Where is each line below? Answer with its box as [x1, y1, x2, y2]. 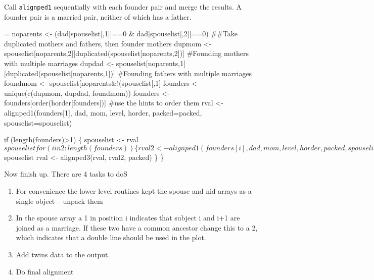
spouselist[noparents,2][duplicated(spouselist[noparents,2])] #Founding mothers [4, 48, 249, 59]
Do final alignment [16, 266, 74, 276]
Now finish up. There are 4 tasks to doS [4, 169, 128, 179]
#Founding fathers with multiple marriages [117, 68, 252, 78]
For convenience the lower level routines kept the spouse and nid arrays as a [16, 185, 252, 196]
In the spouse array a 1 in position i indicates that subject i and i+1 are [16, 212, 240, 223]
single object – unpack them [16, 195, 103, 206]
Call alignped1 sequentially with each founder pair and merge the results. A [4, 2, 242, 12]
